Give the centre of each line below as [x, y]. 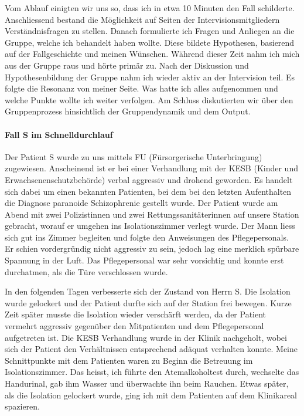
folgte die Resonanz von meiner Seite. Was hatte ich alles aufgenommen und [141, 88]
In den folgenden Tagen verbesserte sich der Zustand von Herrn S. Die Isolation [148, 291]
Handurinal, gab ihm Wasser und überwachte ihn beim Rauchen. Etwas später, [147, 383]
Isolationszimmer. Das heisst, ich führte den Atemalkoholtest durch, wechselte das [152, 372]
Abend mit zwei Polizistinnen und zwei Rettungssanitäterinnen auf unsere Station [152, 214]
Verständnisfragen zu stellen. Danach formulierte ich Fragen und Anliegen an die [150, 31]
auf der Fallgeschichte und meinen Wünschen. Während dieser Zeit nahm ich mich [152, 54]
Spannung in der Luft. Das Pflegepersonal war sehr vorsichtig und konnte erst [144, 260]
